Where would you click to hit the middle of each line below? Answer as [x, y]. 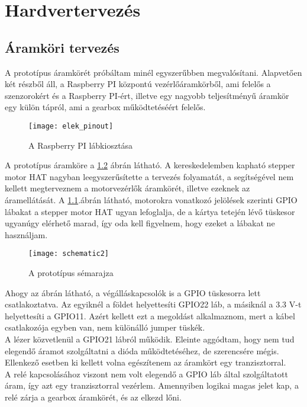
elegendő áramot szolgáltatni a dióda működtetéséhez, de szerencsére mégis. [142, 350]
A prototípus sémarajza [71, 273]
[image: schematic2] [69, 254]
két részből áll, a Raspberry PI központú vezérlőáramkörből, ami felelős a [138, 84]
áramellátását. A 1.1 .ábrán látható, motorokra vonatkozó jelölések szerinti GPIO [151, 199]
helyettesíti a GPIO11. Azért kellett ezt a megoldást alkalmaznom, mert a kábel [150, 315]
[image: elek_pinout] [71, 126]
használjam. [26, 234]
